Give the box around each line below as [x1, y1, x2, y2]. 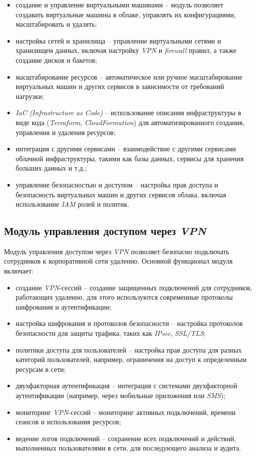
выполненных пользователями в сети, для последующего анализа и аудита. [15, 443, 241, 453]
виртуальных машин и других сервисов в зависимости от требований [15, 81, 224, 91]
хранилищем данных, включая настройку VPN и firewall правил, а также [15, 45, 237, 55]
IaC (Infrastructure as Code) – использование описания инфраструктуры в [15, 107, 241, 118]
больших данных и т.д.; [15, 163, 87, 173]
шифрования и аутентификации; [15, 301, 112, 312]
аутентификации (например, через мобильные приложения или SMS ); [15, 390, 225, 401]
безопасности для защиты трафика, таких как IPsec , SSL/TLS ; [15, 328, 206, 338]
